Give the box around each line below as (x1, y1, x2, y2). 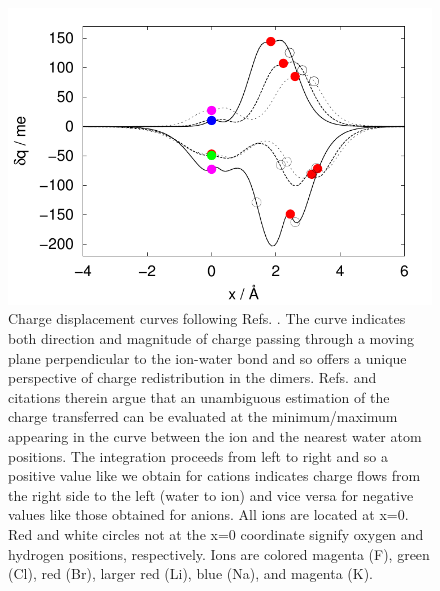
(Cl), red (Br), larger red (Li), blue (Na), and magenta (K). (8, 563, 373, 584)
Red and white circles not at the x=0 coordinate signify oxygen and (8, 523, 424, 544)
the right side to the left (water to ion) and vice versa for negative (8, 484, 414, 505)
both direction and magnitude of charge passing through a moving (8, 327, 414, 348)
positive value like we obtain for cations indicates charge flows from (8, 465, 421, 486)
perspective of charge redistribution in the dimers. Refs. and (8, 367, 377, 388)
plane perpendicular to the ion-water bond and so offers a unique (8, 347, 407, 368)
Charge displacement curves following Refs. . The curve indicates (8, 308, 406, 329)
